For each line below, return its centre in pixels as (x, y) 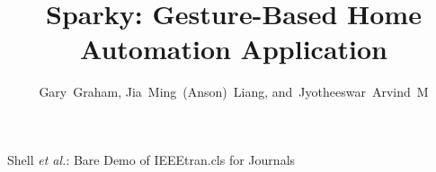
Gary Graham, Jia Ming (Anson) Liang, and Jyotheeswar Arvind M (234, 92)
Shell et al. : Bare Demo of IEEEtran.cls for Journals (151, 159)
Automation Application (234, 49)
